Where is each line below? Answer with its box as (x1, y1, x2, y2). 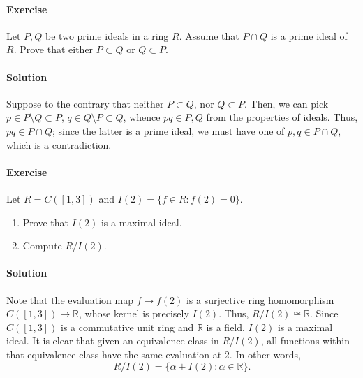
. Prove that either (13, 42, 94, 57)
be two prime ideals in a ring (45, 28, 169, 43)
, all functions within (260, 333, 350, 348)
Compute (22, 238, 62, 253)
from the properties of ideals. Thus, (206, 110, 358, 124)
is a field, (206, 319, 245, 334)
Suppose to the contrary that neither (6, 96, 164, 110)
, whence (123, 110, 161, 124)
